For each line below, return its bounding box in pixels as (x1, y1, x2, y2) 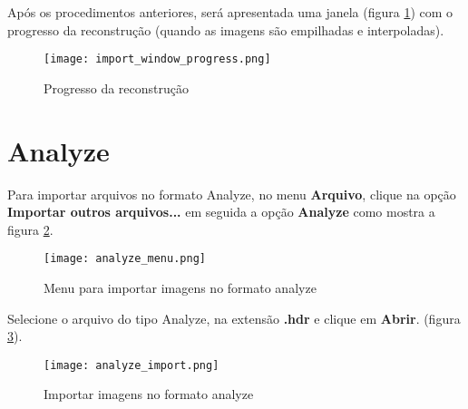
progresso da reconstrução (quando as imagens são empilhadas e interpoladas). (7, 20, 444, 39)
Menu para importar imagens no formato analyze (44, 278, 317, 297)
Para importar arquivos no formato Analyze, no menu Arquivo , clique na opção (7, 184, 456, 203)
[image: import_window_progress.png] (44, 53, 271, 66)
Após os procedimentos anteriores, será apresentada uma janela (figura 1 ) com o (7, 3, 453, 21)
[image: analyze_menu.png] (44, 252, 206, 266)
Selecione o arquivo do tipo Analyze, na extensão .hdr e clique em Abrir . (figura (7, 308, 461, 327)
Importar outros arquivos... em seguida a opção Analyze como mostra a (7, 202, 435, 221)
